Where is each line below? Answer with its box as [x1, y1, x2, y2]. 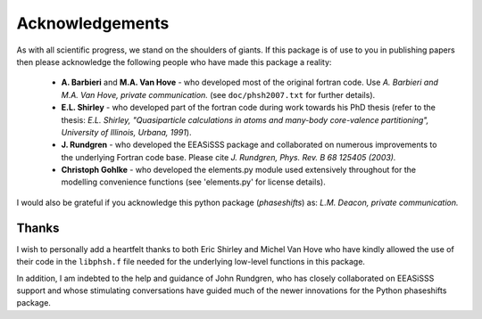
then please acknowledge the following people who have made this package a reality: [16, 56, 332, 67]
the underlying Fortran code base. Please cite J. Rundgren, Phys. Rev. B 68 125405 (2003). [61, 151, 396, 162]
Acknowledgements [16, 13, 170, 33]
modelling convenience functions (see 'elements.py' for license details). [61, 176, 326, 187]
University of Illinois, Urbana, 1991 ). [61, 127, 192, 137]
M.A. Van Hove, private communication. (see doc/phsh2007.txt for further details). [61, 89, 376, 100]
